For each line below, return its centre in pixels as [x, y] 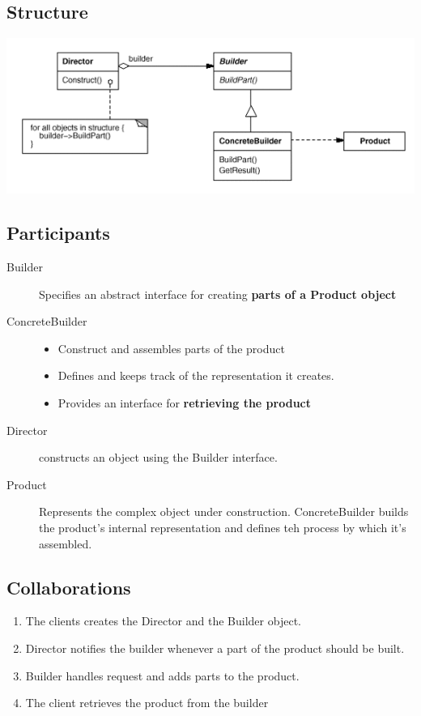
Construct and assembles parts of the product [171, 348]
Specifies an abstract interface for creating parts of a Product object [218, 294]
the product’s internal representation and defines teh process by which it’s [223, 528]
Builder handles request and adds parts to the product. [162, 675]
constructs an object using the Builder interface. [158, 457]
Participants [58, 233]
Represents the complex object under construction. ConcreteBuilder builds [224, 511]
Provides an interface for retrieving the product [184, 403]
